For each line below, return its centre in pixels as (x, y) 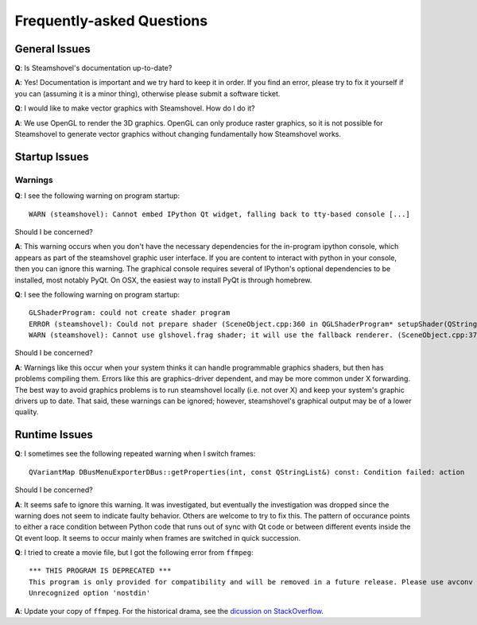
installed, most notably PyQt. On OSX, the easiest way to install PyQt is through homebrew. (163, 280)
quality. (27, 412)
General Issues (52, 49)
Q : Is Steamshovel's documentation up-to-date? (93, 68)
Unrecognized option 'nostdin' (90, 593)
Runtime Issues (54, 435)
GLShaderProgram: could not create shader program (130, 313)
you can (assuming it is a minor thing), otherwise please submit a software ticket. (147, 93)
